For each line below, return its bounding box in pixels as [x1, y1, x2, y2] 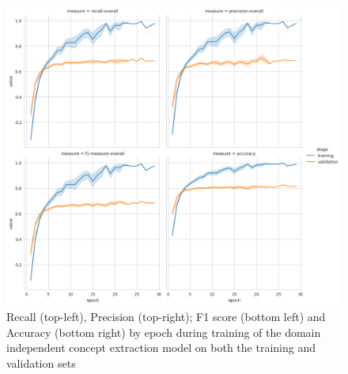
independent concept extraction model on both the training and [6, 339, 316, 356]
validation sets [6, 354, 76, 371]
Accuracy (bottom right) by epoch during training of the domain [6, 323, 321, 340]
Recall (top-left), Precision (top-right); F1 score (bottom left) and [6, 308, 326, 325]
